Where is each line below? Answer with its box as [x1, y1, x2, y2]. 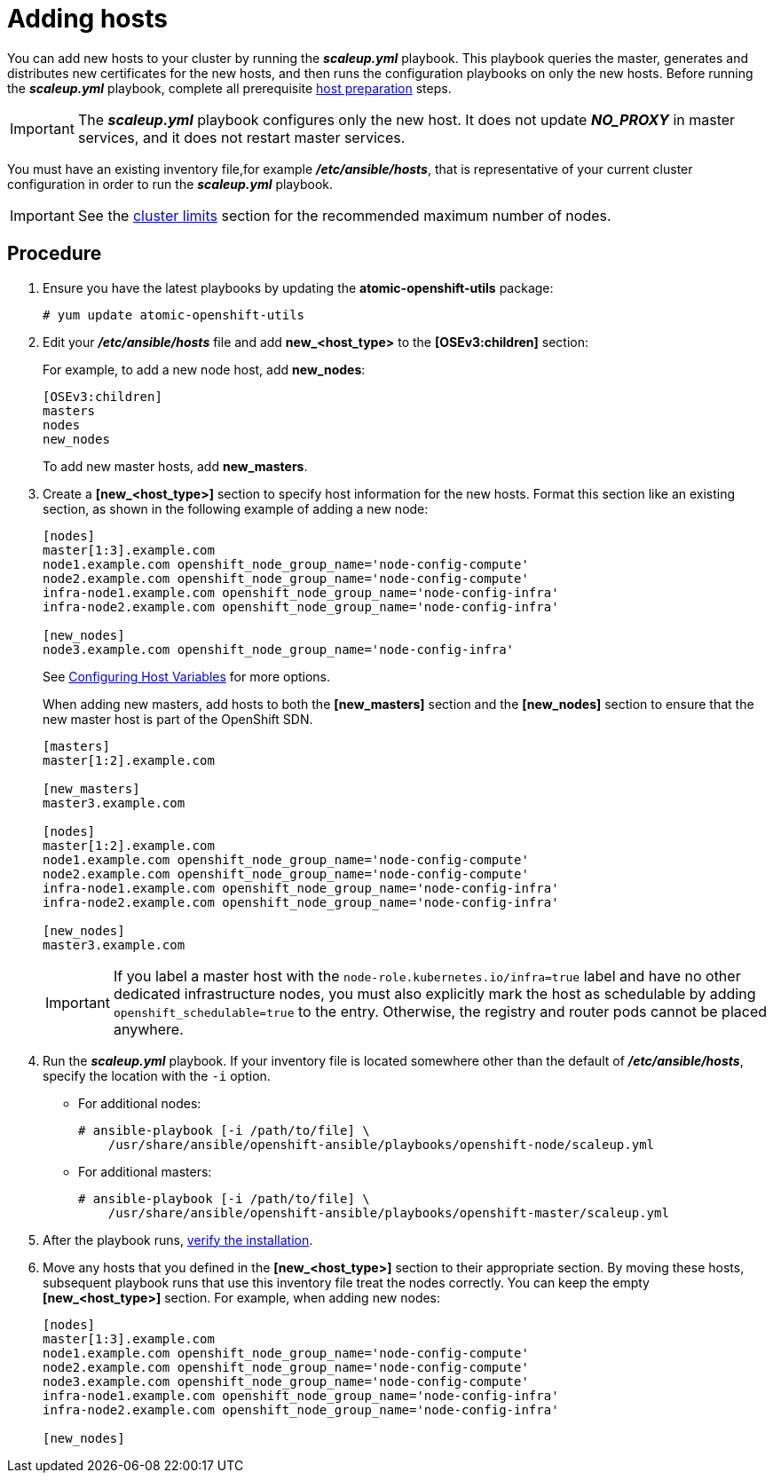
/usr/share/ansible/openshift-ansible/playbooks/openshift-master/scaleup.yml [107, 1205, 669, 1220]
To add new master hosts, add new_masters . [43, 458, 308, 474]
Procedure [7, 242, 102, 265]
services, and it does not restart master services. [77, 128, 406, 146]
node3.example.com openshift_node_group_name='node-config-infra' [43, 642, 515, 657]
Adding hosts [7, 4, 168, 34]
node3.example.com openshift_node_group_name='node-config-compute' [43, 1374, 529, 1389]
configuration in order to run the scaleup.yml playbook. [7, 176, 334, 192]
